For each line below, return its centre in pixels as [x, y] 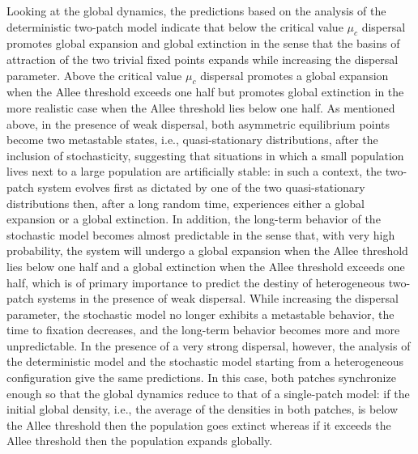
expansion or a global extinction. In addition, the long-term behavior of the [194, 219]
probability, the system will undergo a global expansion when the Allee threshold [207, 250]
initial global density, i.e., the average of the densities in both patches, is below [203, 409]
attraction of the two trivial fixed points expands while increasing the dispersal [203, 59]
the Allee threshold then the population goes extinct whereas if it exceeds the [199, 424]
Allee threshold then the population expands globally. [140, 441]
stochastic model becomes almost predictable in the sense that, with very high [201, 234]
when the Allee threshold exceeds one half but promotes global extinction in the [205, 92]
